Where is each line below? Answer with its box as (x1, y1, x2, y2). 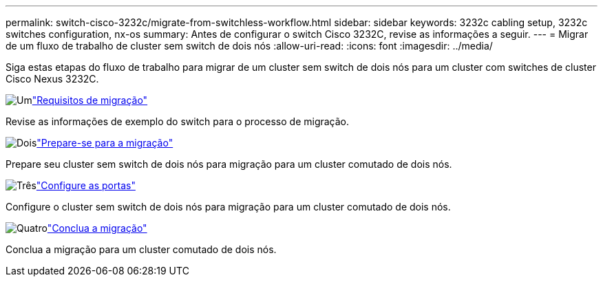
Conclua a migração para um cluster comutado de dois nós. (6, 243, 277, 255)
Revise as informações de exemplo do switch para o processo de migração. (6, 116, 350, 127)
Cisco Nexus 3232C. (6, 73, 99, 85)
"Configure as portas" (36, 180, 136, 191)
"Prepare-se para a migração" (36, 137, 173, 149)
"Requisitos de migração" (32, 94, 148, 106)
